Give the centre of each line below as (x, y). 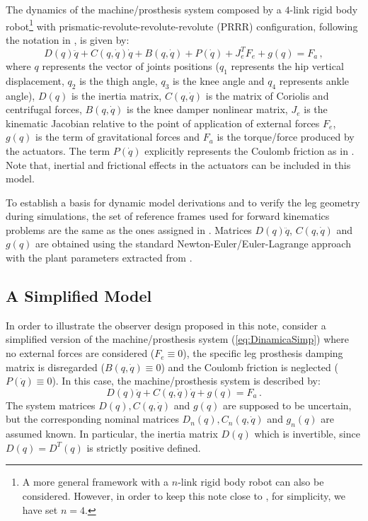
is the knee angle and (218, 80)
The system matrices (51, 405)
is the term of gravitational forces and (118, 137)
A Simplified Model (79, 296)
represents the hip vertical (287, 65)
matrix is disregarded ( (55, 367)
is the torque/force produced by (286, 137)
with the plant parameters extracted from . (99, 258)
